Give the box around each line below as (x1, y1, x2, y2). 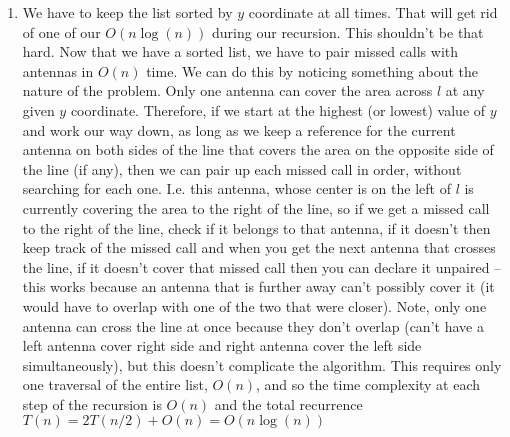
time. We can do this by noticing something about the (146, 60, 479, 81)
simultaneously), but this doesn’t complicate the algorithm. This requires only (22, 354, 502, 375)
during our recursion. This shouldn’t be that (212, 21, 484, 42)
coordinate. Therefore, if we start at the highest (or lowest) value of (70, 99, 486, 120)
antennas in (22, 60, 94, 81)
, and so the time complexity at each (256, 374, 481, 395)
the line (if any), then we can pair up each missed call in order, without (22, 158, 462, 179)
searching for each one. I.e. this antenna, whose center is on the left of (22, 178, 451, 199)
